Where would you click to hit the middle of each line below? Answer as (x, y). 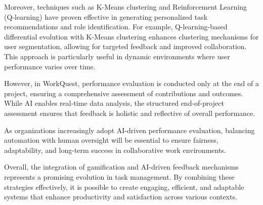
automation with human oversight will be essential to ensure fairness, (111, 140)
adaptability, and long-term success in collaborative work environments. (115, 150)
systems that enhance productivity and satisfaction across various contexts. (121, 197)
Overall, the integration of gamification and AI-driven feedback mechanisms (121, 167)
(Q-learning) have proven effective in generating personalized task (106, 16)
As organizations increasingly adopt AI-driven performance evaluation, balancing (129, 130)
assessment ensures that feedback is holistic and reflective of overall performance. (130, 113)
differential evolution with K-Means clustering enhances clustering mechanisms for (131, 36)
